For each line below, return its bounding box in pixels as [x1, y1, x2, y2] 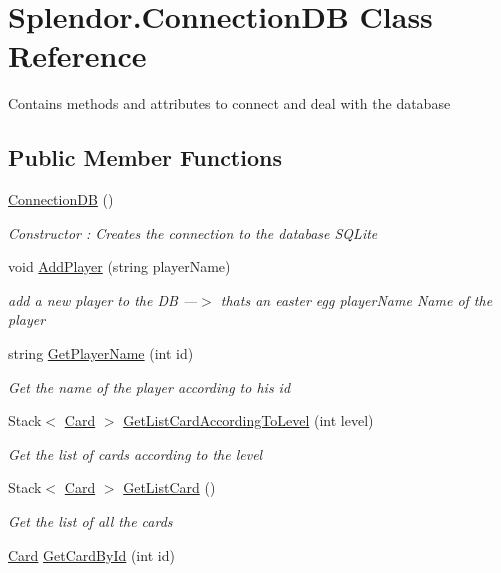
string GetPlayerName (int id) [8, 343, 194, 364]
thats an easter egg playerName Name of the [220, 289, 493, 310]
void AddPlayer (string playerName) [8, 256, 231, 277]
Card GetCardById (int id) [8, 544, 175, 565]
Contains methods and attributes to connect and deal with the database [8, 93, 451, 114]
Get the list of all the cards [8, 511, 173, 532]
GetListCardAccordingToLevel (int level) [123, 410, 374, 431]
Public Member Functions [8, 142, 282, 173]
